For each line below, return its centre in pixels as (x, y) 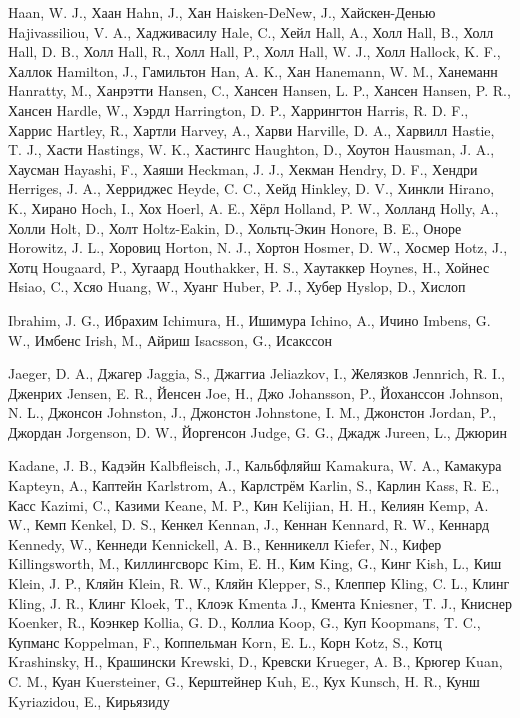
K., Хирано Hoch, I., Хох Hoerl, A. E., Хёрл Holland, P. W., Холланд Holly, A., (253, 207)
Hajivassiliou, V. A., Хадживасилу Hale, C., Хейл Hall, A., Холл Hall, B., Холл (251, 31)
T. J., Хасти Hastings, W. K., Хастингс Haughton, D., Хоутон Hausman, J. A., (251, 149)
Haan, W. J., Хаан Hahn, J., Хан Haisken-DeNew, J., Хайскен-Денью (222, 12)
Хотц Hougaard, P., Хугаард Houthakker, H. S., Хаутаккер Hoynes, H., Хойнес (249, 266)
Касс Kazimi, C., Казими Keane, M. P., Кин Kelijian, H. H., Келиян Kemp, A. (248, 504)
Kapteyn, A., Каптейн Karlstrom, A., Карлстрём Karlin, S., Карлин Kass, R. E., (254, 485)
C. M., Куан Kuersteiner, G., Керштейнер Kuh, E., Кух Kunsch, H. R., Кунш (244, 681)
